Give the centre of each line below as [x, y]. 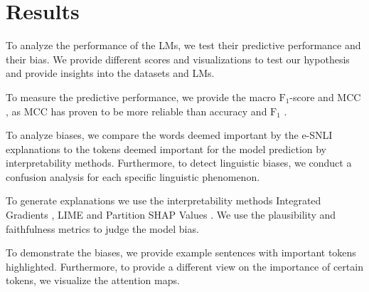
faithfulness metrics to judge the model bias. [102, 228]
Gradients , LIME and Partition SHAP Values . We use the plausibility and [171, 215]
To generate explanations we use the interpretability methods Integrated [164, 200]
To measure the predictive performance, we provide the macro [141, 97]
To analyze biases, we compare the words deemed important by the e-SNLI [169, 135]
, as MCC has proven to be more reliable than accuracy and [137, 111]
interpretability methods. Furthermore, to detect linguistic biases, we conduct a [179, 163]
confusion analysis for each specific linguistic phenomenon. [133, 176]
